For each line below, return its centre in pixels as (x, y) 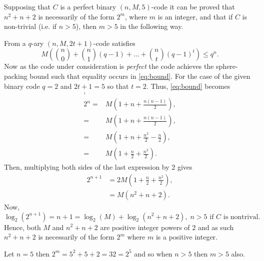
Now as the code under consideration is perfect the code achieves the (109, 66)
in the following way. (152, 26)
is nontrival (241, 217)
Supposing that (27, 6)
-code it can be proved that (193, 6)
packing (16, 76)
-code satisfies (114, 43)
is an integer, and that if (195, 16)
